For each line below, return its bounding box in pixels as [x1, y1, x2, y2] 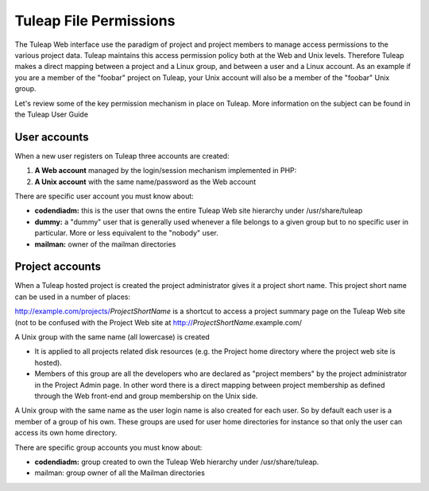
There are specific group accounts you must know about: [14, 443, 203, 452]
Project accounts [14, 260, 101, 274]
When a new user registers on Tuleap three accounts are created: [14, 151, 230, 160]
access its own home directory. [14, 428, 118, 438]
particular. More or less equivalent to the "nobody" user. [34, 228, 218, 238]
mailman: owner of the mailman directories [34, 239, 176, 249]
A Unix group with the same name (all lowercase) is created [14, 332, 210, 341]
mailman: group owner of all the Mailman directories [34, 468, 206, 478]
